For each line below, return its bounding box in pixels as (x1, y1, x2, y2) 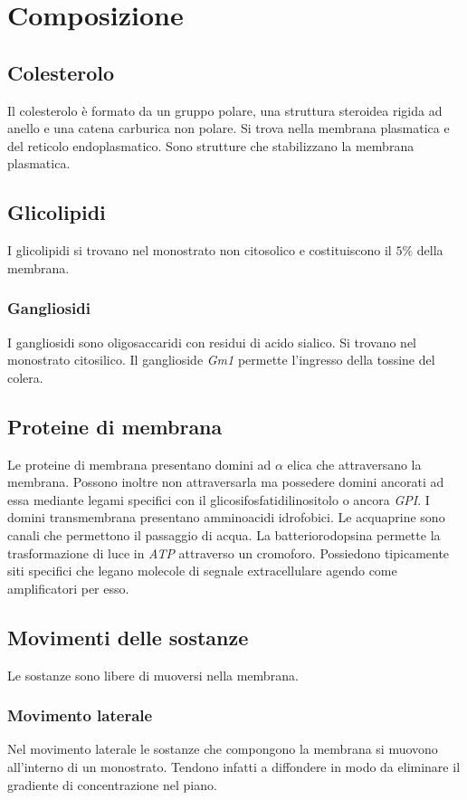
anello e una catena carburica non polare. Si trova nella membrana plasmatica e (7, 119, 450, 138)
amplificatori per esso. (7, 578, 129, 597)
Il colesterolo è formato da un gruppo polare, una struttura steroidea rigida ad (7, 100, 443, 119)
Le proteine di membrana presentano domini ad (7, 454, 272, 473)
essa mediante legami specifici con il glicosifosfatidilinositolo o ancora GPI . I (7, 490, 430, 509)
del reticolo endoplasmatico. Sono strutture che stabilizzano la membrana (7, 136, 415, 155)
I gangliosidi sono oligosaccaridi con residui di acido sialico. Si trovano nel (7, 332, 417, 351)
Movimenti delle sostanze (7, 623, 249, 651)
